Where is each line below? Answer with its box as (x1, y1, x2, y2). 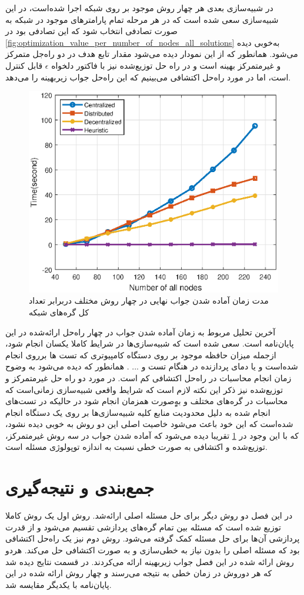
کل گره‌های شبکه (29, 305, 89, 318)
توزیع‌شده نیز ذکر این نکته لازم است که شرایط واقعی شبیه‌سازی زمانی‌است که (5, 383, 283, 395)
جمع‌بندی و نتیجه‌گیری (5, 475, 155, 499)
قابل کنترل (5, 59, 43, 71)
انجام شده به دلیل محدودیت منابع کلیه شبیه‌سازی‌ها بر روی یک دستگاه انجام (5, 406, 270, 418)
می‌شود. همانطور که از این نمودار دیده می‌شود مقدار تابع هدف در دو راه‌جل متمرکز (5, 48, 298, 60)
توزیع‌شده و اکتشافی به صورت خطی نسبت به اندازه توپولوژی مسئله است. (5, 441, 268, 453)
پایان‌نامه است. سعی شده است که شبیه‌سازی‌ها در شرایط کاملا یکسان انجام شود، (5, 337, 294, 349)
